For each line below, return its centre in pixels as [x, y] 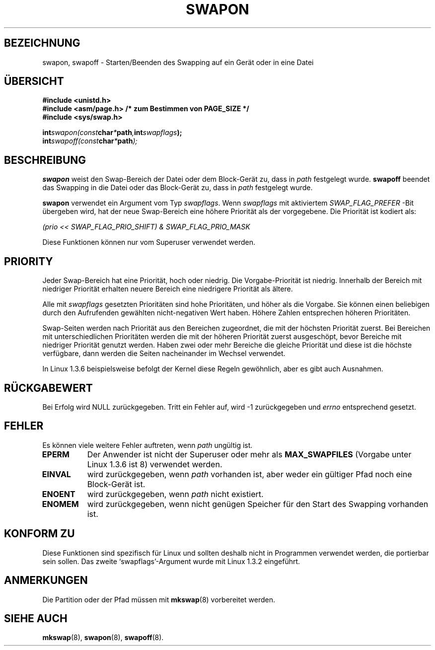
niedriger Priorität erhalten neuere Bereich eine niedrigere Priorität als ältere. [168, 289]
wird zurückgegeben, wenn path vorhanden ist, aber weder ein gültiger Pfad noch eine [250, 474]
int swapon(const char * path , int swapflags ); [112, 133]
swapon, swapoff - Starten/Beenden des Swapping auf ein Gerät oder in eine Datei [178, 62]
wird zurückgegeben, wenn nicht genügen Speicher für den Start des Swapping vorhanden [258, 504]
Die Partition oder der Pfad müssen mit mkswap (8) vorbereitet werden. [159, 599]
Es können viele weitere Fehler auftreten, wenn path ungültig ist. [147, 445]
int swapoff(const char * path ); [90, 141]
